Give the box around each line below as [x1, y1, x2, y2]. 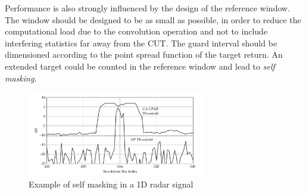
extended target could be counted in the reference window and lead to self [5, 60, 275, 72]
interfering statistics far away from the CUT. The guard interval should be [5, 36, 277, 49]
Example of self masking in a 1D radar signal [29, 178, 193, 190]
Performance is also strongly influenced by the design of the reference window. [5, 2, 291, 14]
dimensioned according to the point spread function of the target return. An [5, 48, 283, 61]
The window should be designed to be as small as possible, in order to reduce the [5, 13, 301, 26]
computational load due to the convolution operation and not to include [5, 25, 268, 37]
